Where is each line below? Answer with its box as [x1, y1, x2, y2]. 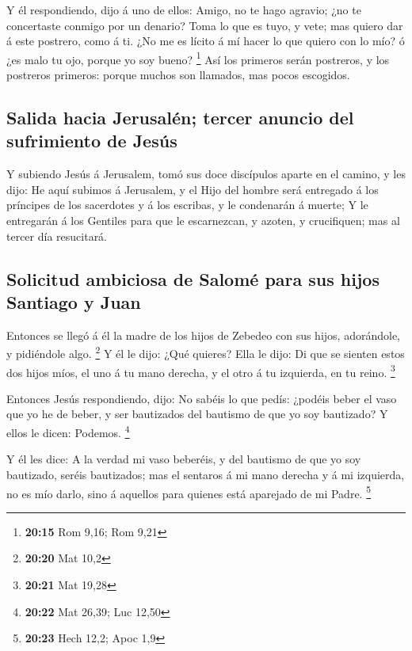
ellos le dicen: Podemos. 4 [6, 422, 130, 440]
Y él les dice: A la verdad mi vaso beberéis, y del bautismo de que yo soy [6, 451, 361, 467]
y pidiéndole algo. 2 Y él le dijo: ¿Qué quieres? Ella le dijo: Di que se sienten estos [6, 343, 405, 362]
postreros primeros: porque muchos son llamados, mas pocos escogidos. [6, 67, 350, 83]
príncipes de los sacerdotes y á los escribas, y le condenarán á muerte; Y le [6, 196, 368, 213]
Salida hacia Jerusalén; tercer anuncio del [6, 105, 354, 130]
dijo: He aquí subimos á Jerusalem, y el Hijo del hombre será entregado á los [6, 181, 379, 197]
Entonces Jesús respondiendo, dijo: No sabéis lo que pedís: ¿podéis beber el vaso [6, 390, 397, 406]
